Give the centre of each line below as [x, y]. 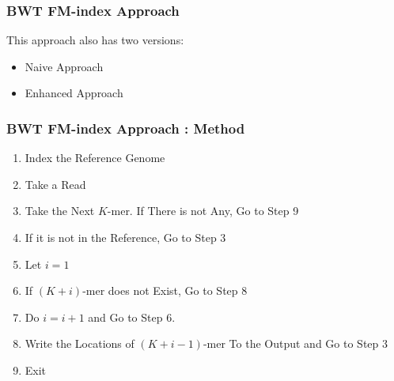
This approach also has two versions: [95, 40]
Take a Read [55, 184]
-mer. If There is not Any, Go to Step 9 [203, 211]
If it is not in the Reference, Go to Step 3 [125, 237]
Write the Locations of [80, 343]
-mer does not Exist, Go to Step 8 [165, 290]
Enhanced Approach [74, 93]
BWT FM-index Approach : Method [126, 128]
